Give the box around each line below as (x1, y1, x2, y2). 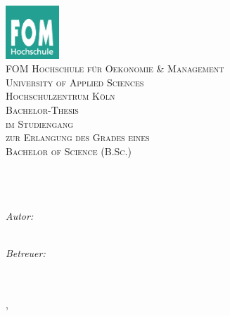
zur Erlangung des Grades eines (6, 130, 150, 145)
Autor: (6, 209, 34, 223)
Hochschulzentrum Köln (6, 88, 115, 103)
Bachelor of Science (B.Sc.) (6, 143, 132, 158)
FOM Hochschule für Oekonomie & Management (6, 61, 224, 76)
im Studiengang (6, 116, 74, 131)
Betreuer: (6, 246, 46, 261)
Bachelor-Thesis (6, 102, 79, 117)
